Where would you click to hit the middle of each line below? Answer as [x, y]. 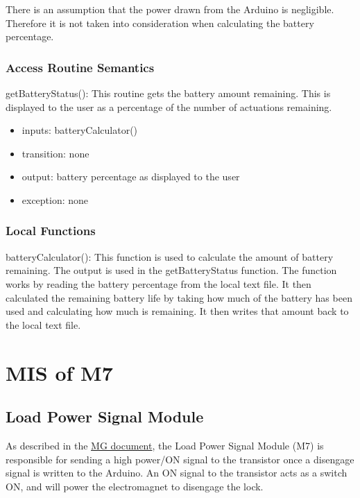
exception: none [55, 199]
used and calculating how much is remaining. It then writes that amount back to [177, 311]
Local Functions [51, 231]
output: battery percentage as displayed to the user [131, 177]
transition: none [55, 153]
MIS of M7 [59, 372]
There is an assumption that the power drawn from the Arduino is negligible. [170, 9]
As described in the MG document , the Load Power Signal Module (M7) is [165, 445]
